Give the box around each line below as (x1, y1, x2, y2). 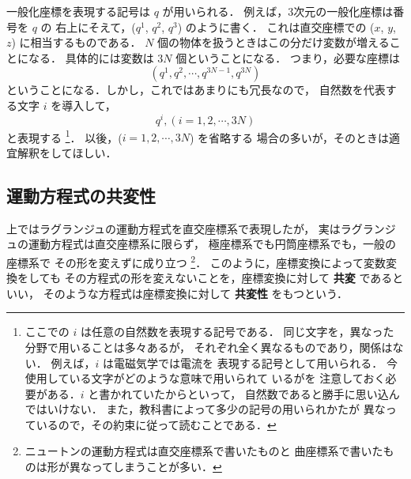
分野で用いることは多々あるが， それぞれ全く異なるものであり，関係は (25, 338, 393, 355)
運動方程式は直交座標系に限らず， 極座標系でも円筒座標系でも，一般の (28, 236, 397, 252)
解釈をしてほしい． (17, 144, 117, 160)
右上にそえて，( (55, 18, 136, 35)
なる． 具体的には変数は (28, 49, 154, 66)
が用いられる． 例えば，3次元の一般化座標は (162, 3, 394, 19)
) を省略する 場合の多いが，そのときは (189, 129, 389, 145)
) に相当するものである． (11, 34, 141, 51)
